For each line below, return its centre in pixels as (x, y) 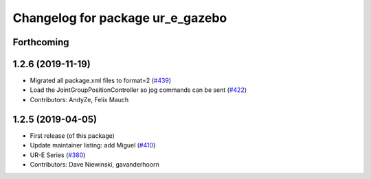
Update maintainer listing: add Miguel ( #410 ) (93, 145)
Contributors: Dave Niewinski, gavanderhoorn (94, 164)
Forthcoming (41, 42)
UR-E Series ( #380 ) (58, 155)
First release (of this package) (72, 135)
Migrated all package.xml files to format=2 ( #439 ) (101, 81)
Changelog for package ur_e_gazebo (120, 18)
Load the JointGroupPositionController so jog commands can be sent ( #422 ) (138, 90)
